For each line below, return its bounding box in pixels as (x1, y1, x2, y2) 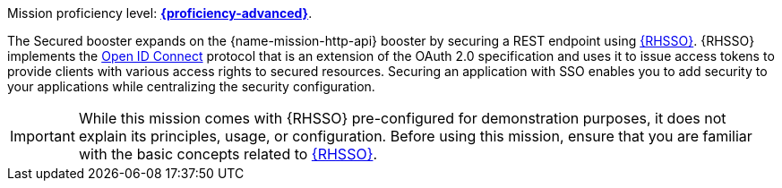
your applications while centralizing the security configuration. (7, 79, 375, 94)
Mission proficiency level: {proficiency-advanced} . (7, 5, 313, 21)
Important (10, 127, 75, 145)
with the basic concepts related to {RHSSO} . (78, 145, 378, 163)
